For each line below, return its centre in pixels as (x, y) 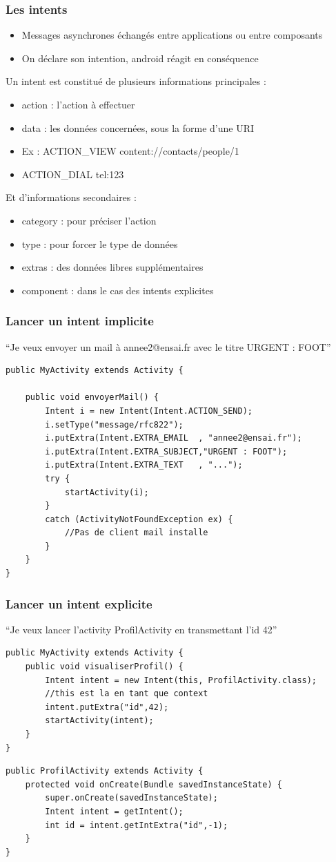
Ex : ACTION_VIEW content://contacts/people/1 (130, 151)
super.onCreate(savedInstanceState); (131, 798)
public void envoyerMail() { (92, 398)
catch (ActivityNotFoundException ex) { (139, 519)
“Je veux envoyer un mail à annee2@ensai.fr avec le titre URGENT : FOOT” (168, 346)
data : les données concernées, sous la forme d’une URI (138, 127)
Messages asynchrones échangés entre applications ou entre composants (172, 35)
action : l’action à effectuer (78, 104)
